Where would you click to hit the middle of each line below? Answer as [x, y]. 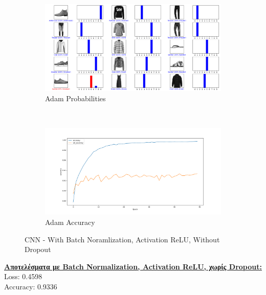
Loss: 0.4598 [23, 276]
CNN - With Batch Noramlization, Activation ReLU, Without [122, 239]
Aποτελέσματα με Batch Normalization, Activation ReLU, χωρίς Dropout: [133, 266]
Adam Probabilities [75, 98]
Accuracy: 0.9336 [31, 286]
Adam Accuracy [70, 222]
